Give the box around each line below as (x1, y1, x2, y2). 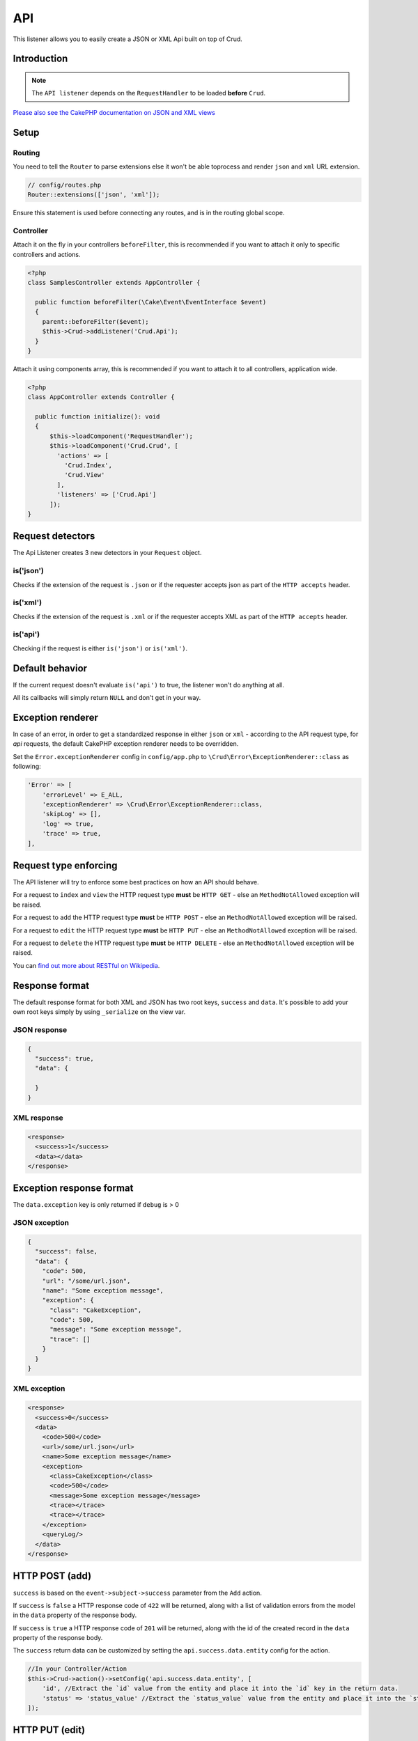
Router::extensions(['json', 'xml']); (27, 191, 160, 198)
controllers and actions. (13, 250, 81, 258)
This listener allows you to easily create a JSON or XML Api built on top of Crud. (13, 35, 243, 43)
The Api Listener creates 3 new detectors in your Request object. (13, 549, 202, 557)
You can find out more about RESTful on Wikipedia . (13, 961, 160, 969)
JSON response (13, 1024, 68, 1034)
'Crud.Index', (63, 461, 113, 469)
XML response (13, 1113, 64, 1123)
